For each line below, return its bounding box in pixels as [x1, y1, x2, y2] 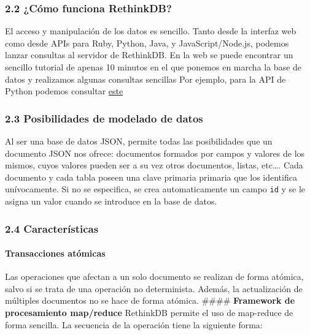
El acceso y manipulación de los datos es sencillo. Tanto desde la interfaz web [5, 24, 296, 37]
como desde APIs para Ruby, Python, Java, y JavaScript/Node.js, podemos [5, 36, 289, 49]
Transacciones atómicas [5, 247, 106, 260]
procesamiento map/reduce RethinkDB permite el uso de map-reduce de [5, 306, 293, 319]
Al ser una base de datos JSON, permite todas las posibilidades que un [5, 135, 273, 147]
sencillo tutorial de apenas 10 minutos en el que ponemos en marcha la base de [5, 61, 302, 73]
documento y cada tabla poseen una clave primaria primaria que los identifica [5, 170, 297, 183]
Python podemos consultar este [5, 85, 123, 97]
